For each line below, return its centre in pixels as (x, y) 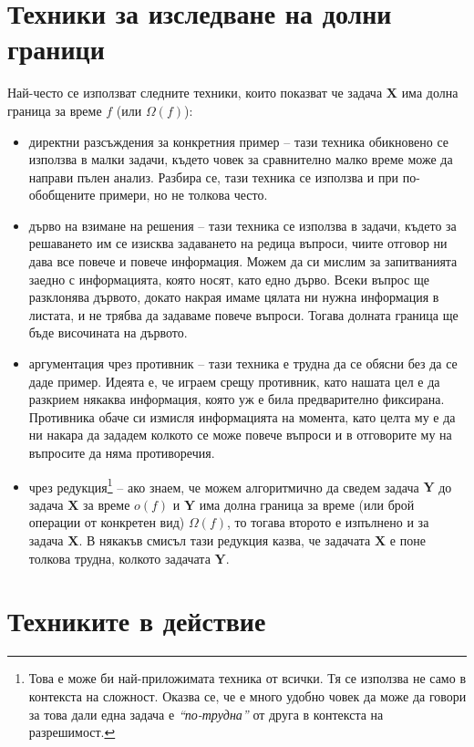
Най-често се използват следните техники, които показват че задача (195, 93)
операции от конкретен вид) (107, 522)
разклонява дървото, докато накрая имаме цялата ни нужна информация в (234, 297)
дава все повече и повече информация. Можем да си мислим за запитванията (243, 261)
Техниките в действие (137, 621)
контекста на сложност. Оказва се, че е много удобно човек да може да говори (247, 695)
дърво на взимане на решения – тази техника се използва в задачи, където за (242, 225)
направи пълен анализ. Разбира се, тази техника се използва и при (213, 176)
